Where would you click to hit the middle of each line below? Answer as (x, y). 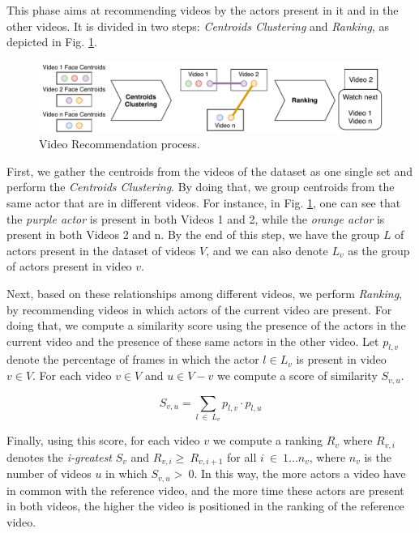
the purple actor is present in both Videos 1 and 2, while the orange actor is (196, 218)
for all (242, 456)
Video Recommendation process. (120, 144)
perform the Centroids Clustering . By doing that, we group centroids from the (201, 187)
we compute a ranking (268, 440)
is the (378, 456)
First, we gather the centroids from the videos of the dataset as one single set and (209, 171)
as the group (379, 250)
